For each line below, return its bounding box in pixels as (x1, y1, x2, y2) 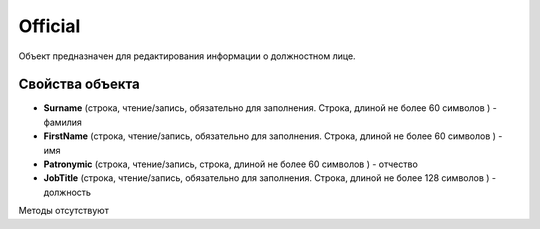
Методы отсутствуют (18, 205, 109, 217)
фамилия (43, 116, 82, 128)
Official (18, 15, 81, 37)
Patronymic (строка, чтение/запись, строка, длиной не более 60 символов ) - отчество (43, 158, 419, 170)
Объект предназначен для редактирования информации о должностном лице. (18, 50, 356, 62)
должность (43, 186, 92, 198)
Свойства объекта (18, 76, 140, 93)
